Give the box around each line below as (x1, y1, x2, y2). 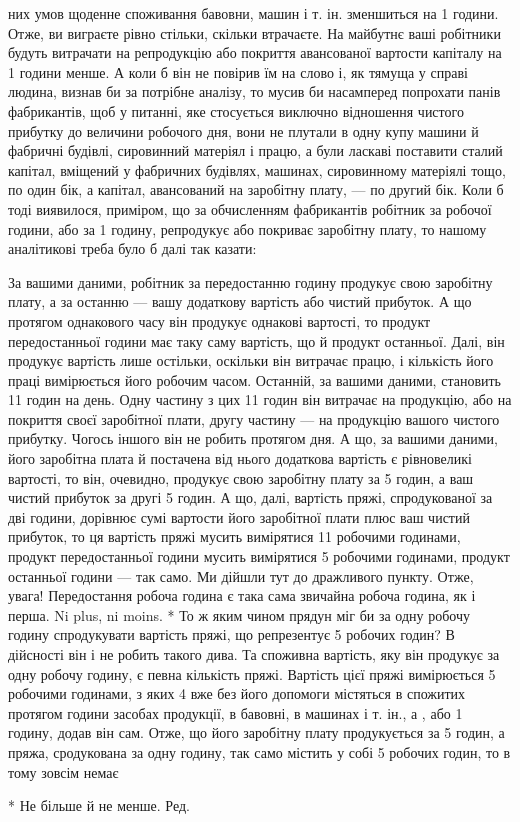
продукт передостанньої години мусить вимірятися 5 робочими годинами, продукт (8, 546, 510, 567)
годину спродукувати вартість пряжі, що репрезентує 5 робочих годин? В (8, 624, 455, 645)
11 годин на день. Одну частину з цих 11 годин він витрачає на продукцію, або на (8, 389, 512, 410)
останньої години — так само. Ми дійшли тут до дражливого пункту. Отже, (8, 565, 474, 586)
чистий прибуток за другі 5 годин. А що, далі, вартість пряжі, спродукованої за (8, 487, 493, 508)
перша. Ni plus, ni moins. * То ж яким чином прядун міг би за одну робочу (8, 604, 470, 625)
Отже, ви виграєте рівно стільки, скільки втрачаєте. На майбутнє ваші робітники (8, 22, 501, 43)
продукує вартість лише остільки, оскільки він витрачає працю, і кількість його (8, 350, 494, 371)
